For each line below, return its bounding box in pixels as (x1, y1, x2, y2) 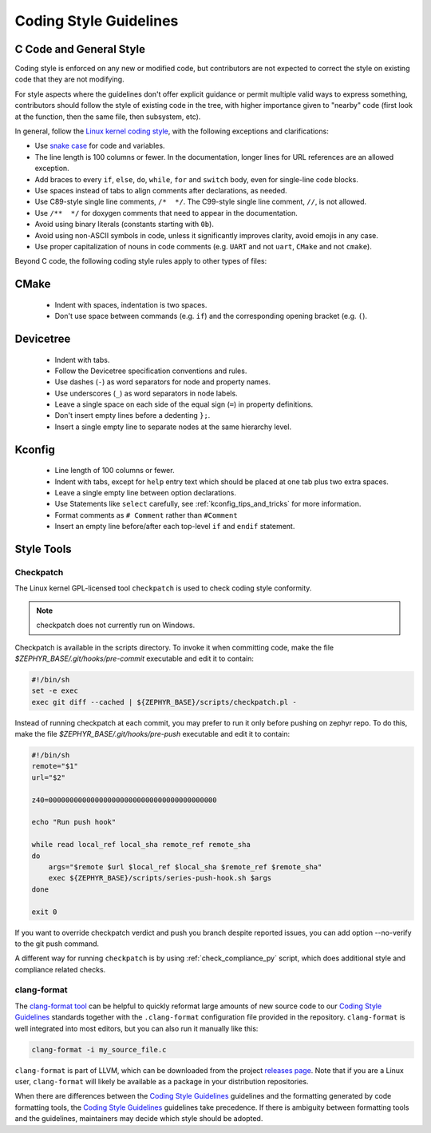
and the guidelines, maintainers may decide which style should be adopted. (14, 1114, 263, 1123)
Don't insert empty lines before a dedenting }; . (54, 411, 211, 420)
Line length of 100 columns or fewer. (54, 466, 175, 475)
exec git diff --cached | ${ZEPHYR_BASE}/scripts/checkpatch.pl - (31, 698, 297, 706)
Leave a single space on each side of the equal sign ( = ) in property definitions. (54, 400, 314, 409)
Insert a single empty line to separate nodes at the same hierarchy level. (54, 422, 291, 431)
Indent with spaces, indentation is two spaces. (54, 300, 208, 309)
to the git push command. (14, 939, 100, 948)
